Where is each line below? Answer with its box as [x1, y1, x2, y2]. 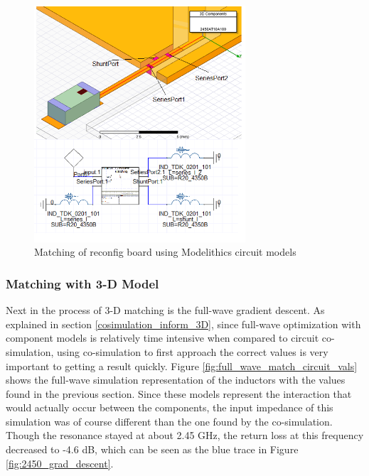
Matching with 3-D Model [6, 274, 159, 292]
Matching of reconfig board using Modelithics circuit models [34, 244, 296, 259]
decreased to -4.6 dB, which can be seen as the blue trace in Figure [6, 442, 299, 457]
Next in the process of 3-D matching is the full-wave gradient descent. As [6, 303, 325, 318]
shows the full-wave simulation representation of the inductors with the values [6, 372, 346, 387]
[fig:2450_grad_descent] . [6, 455, 114, 470]
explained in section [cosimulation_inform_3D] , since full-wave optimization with [6, 316, 361, 331]
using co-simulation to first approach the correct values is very [57, 344, 328, 359]
